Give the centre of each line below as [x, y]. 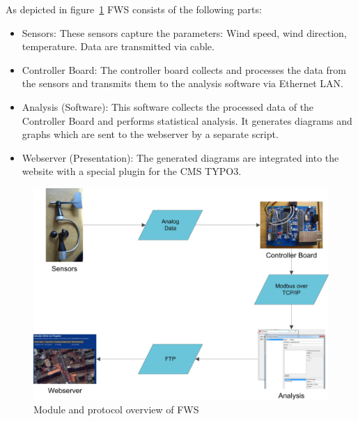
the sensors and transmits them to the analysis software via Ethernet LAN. [182, 83]
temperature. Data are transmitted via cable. [118, 46]
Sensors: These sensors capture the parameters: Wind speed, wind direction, [184, 32]
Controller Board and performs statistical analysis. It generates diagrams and [187, 120]
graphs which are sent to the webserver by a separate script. [150, 134]
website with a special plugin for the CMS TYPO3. [132, 171]
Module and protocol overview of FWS [116, 409]
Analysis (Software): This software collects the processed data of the [168, 106]
